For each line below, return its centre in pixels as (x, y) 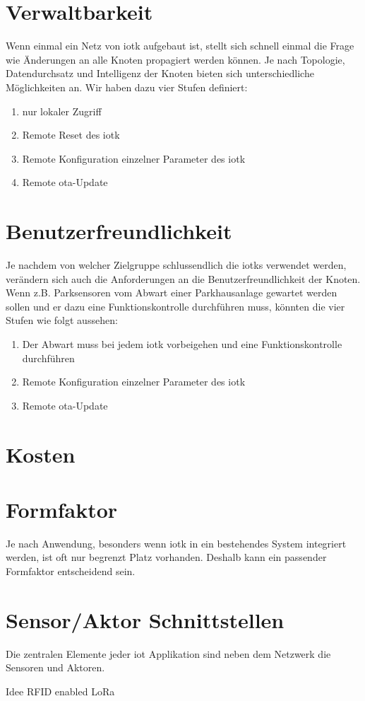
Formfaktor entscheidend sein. (71, 571)
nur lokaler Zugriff (62, 111)
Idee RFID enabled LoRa (60, 691)
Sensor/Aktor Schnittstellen (145, 619)
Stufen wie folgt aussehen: (62, 320)
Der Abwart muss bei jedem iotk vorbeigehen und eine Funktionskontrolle (182, 343)
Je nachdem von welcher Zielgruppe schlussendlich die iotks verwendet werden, (176, 265)
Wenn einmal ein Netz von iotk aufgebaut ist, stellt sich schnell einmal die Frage (180, 46)
